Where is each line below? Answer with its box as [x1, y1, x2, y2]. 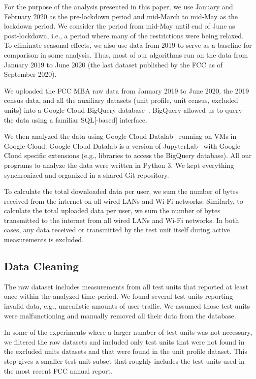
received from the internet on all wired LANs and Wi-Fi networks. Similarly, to [4, 195, 243, 206]
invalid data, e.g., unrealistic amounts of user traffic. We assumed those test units [4, 301, 250, 311]
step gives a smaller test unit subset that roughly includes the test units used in [4, 356, 245, 366]
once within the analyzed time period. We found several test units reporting [4, 291, 233, 301]
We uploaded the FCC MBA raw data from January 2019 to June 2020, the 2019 [4, 85, 249, 95]
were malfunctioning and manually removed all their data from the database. [4, 310, 236, 320]
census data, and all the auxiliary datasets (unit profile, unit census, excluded [4, 95, 238, 105]
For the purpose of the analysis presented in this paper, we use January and [4, 1, 233, 11]
